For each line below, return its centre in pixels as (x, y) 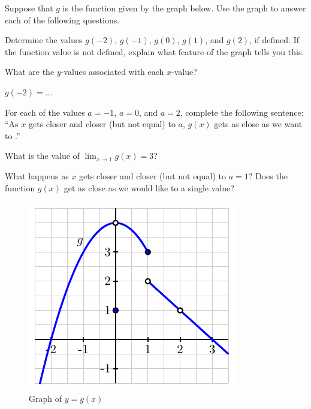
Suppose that (29, 8)
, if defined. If (274, 40)
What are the (30, 72)
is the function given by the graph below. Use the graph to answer (184, 8)
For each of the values (45, 112)
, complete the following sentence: (242, 112)
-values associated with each (112, 72)
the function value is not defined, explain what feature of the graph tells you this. (155, 51)
